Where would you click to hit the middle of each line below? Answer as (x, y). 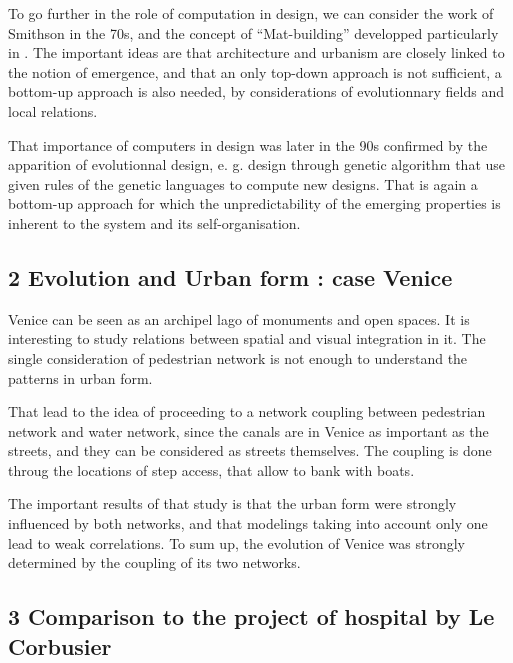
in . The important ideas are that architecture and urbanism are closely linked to (256, 52)
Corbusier (60, 645)
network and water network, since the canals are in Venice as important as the (248, 430)
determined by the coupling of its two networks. (154, 562)
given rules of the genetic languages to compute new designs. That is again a (243, 183)
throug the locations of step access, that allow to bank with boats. (211, 469)
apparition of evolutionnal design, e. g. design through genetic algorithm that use (257, 164)
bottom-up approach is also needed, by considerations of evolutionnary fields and (256, 91)
